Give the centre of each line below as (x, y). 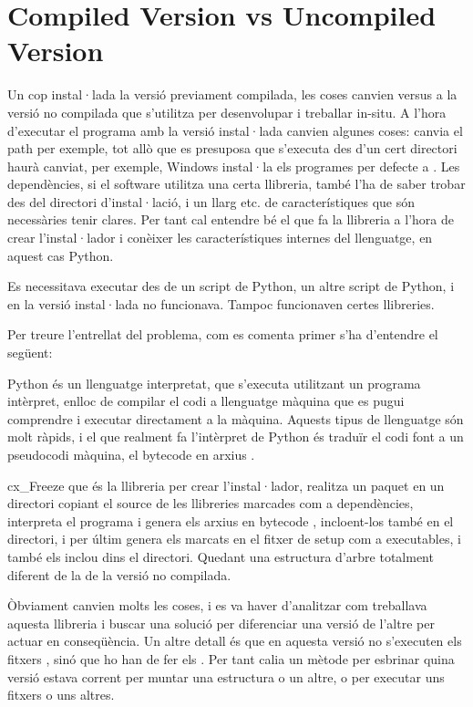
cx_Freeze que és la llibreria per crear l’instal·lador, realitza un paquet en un (226, 485)
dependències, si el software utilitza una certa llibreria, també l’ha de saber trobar (236, 184)
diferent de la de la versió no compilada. (119, 574)
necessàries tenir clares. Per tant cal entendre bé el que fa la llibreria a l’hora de (231, 219)
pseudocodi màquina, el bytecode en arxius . (131, 454)
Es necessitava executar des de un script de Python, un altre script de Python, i (231, 286)
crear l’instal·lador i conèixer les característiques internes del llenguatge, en (220, 238)
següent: (30, 353)
